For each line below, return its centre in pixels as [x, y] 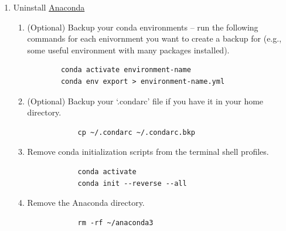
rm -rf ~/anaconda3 [115, 222]
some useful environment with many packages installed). [128, 50]
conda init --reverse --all [132, 183]
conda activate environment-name [126, 70]
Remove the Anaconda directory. [86, 203]
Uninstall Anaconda [49, 7]
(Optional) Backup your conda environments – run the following [143, 27]
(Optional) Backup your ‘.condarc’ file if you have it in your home [145, 101]
